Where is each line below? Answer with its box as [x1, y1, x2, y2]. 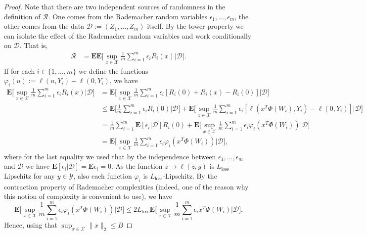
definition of [4, 11, 41, 21]
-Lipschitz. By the [163, 170, 217, 181]
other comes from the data [4, 21, 85, 31]
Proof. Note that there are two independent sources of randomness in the [4, 1, 226, 11]
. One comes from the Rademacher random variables [48, 11, 207, 21]
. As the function [111, 161, 163, 171]
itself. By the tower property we [147, 21, 244, 31]
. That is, [19, 40, 48, 50]
